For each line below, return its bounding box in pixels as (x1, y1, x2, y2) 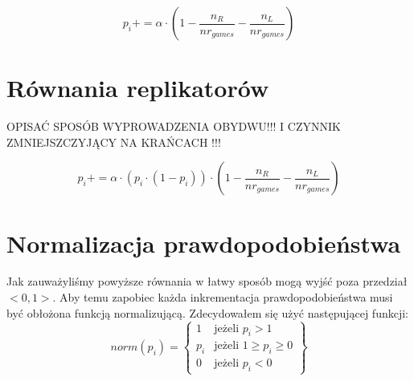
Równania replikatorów (6, 71, 269, 104)
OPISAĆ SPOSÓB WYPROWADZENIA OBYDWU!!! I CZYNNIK (6, 118, 341, 135)
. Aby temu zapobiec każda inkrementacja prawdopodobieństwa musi (52, 289, 393, 306)
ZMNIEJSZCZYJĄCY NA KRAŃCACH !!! (6, 133, 221, 150)
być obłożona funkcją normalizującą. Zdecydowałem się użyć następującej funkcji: (6, 304, 408, 321)
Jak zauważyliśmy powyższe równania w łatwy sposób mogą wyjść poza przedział (6, 273, 408, 290)
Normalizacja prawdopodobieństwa (6, 226, 401, 259)
